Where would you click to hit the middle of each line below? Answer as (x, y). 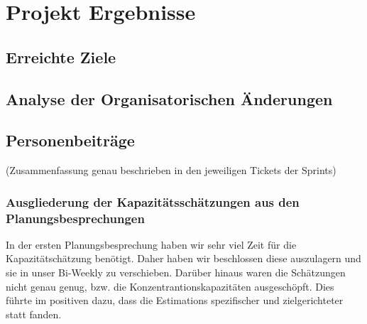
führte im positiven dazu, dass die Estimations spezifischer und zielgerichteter (175, 300)
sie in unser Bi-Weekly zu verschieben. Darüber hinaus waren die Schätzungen (176, 272)
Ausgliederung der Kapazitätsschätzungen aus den (153, 201)
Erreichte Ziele (61, 56)
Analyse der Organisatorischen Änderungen (169, 98)
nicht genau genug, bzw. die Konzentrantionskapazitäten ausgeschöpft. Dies (170, 286)
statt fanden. (34, 314)
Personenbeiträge (70, 140)
